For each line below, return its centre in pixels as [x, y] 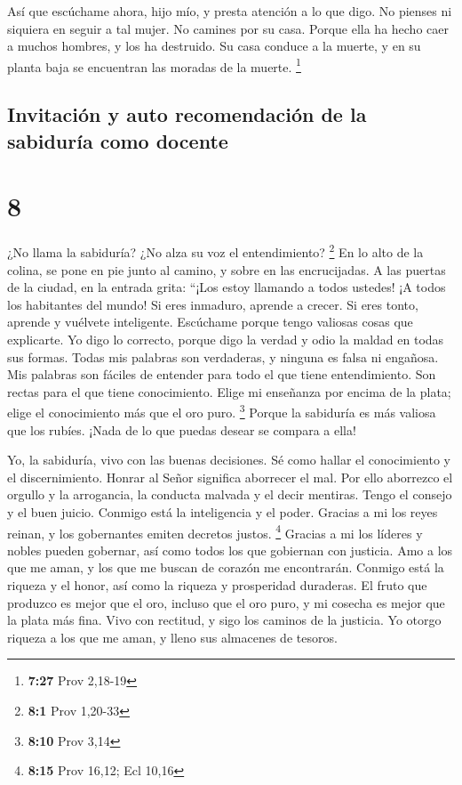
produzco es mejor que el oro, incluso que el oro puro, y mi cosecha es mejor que [226, 602]
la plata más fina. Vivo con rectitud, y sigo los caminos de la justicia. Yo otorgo [224, 620]
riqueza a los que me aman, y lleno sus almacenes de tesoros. [172, 637]
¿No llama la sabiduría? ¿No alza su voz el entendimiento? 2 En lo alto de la [215, 251]
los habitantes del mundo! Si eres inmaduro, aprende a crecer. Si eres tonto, [213, 304]
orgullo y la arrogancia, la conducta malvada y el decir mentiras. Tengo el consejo [230, 494]
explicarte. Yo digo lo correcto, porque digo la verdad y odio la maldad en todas [226, 339]
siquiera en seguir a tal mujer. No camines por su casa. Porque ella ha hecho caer [228, 28]
